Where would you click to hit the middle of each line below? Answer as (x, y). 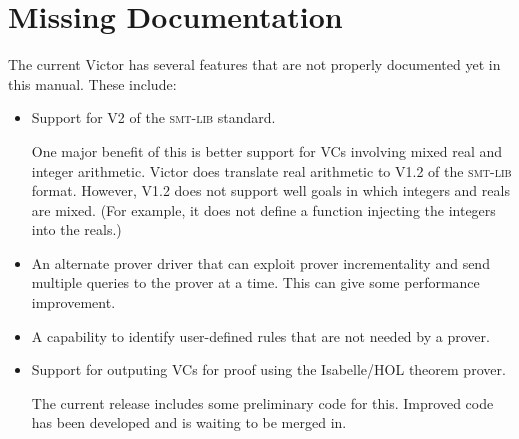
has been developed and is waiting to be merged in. (189, 422)
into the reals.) (76, 229)
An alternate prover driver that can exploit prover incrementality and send (260, 262)
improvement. (73, 302)
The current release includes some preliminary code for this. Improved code (262, 402)
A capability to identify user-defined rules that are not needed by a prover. (260, 335)
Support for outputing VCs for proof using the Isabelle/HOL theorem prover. (268, 369)
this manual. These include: (92, 83)
